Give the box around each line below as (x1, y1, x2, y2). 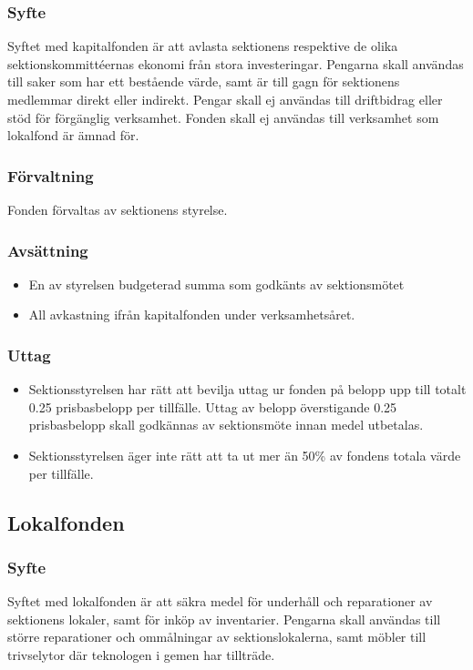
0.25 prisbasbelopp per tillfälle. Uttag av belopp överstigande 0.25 (28, 397, 397, 416)
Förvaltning (7, 164, 94, 187)
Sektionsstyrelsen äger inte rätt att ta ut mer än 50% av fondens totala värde (28, 446, 461, 464)
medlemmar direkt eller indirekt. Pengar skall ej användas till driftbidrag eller (7, 90, 443, 108)
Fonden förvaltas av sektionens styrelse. (7, 200, 228, 218)
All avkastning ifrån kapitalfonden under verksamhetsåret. (28, 305, 355, 324)
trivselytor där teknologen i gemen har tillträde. (7, 645, 275, 664)
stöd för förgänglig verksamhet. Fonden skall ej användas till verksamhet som (7, 107, 439, 127)
